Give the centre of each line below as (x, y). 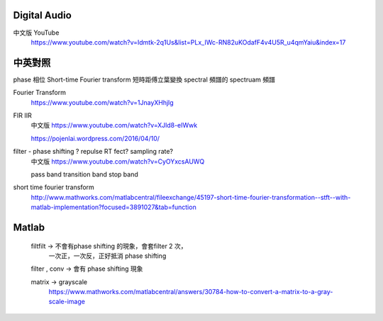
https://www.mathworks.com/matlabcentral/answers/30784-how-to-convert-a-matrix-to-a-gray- (191, 292)
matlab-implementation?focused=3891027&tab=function (113, 207)
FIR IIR (22, 115)
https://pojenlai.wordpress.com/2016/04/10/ (95, 138)
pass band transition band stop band (84, 174)
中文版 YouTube (36, 33)
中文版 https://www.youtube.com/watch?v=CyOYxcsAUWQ (118, 161)
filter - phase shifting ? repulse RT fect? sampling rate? (93, 152)
